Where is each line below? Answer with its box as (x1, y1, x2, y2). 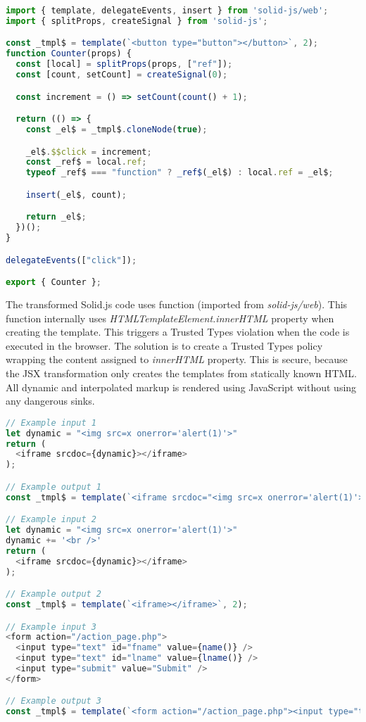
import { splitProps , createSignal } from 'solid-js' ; (6, 15, 268, 26)
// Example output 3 (6, 696, 102, 707)
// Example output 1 (6, 481, 102, 492)
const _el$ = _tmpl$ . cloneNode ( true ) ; (25, 124, 208, 134)
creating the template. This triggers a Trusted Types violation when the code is (6, 324, 350, 339)
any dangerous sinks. (6, 393, 95, 408)
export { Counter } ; (6, 277, 102, 288)
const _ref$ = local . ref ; (25, 157, 147, 167)
